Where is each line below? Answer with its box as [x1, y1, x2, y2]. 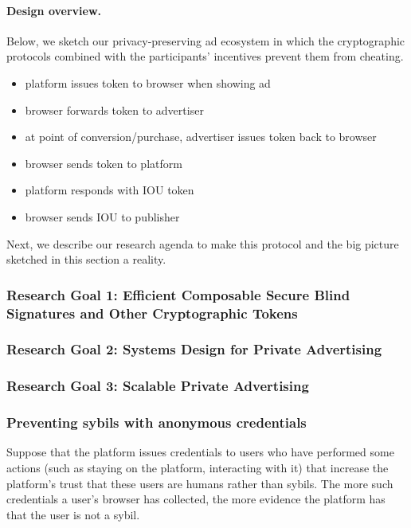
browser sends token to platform [25, 154, 182, 171]
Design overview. [6, 2, 102, 18]
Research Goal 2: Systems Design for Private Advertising [6, 339, 382, 359]
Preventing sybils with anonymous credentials [6, 413, 307, 432]
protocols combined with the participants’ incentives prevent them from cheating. [6, 48, 404, 65]
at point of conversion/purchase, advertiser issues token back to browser [25, 128, 377, 145]
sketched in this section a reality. [6, 251, 166, 268]
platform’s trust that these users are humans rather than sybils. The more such [6, 475, 393, 491]
